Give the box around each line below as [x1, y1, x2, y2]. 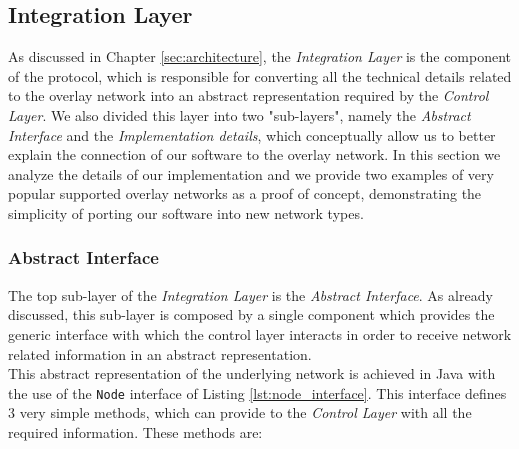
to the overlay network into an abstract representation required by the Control [8, 85, 489, 106]
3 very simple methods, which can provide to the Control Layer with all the [8, 402, 472, 423]
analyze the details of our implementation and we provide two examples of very [8, 163, 494, 184]
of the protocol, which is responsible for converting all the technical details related [8, 65, 512, 86]
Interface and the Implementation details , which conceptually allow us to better [8, 124, 496, 145]
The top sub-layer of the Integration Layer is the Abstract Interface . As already [8, 284, 493, 305]
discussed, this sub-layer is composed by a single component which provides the [8, 304, 495, 325]
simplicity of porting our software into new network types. [8, 202, 364, 223]
